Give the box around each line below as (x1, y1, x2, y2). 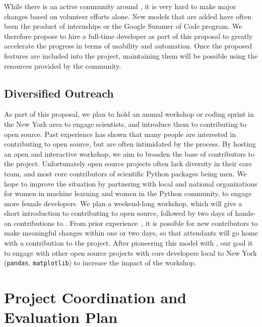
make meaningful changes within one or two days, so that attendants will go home (4, 227, 258, 238)
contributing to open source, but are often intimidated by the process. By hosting (4, 138, 256, 149)
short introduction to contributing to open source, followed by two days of (4, 208, 233, 218)
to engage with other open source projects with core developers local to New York (4, 247, 257, 258)
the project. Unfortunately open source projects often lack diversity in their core (4, 158, 252, 169)
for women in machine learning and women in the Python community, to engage (4, 188, 252, 199)
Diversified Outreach (4, 85, 114, 101)
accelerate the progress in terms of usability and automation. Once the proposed (4, 40, 252, 51)
